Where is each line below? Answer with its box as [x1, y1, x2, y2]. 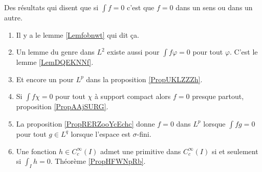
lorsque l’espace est [71, 128, 130, 139]
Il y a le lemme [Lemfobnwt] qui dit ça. [16, 29, 139, 40]
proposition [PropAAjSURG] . [16, 101, 108, 112]
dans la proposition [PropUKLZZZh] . [86, 73, 203, 84]
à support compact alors [94, 91, 171, 102]
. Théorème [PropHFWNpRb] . [50, 156, 146, 166]
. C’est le [230, 46, 258, 57]
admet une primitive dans [100, 145, 181, 156]
